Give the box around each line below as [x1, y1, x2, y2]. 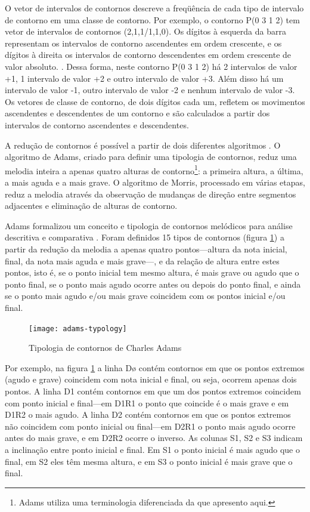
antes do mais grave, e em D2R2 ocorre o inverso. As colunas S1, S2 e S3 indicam [5, 431, 303, 444]
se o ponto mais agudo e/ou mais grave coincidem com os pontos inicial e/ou [5, 289, 286, 302]
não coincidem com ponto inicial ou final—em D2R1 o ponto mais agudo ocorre [5, 420, 296, 432]
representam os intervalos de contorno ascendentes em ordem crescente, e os [5, 36, 282, 49]
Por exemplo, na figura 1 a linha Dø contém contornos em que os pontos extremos [5, 361, 305, 374]
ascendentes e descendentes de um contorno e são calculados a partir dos [5, 107, 270, 119]
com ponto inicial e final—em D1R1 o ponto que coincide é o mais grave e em [5, 396, 289, 409]
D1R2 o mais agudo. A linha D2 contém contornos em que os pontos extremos [5, 408, 291, 421]
